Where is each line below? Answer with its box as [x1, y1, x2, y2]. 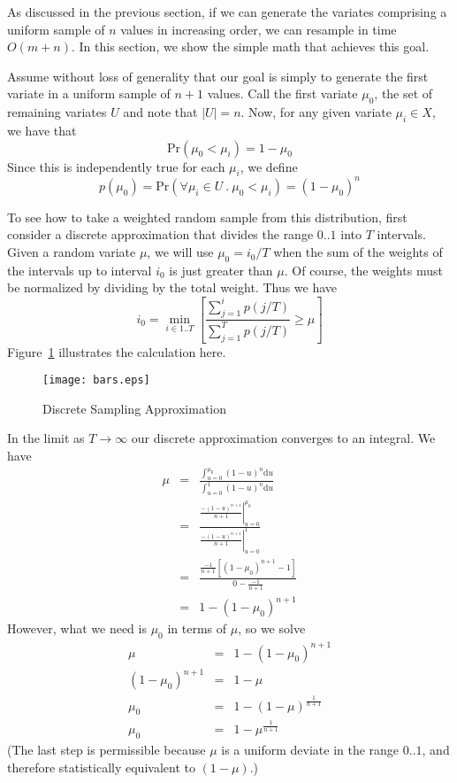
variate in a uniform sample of [7, 84, 171, 103]
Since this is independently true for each [7, 157, 225, 175]
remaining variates [7, 103, 107, 121]
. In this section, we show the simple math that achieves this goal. [71, 37, 430, 56]
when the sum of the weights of [273, 243, 443, 261]
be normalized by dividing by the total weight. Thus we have [7, 278, 338, 297]
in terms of [167, 619, 227, 638]
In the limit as [7, 429, 85, 447]
